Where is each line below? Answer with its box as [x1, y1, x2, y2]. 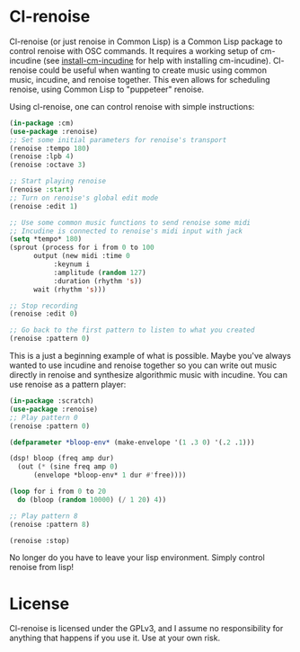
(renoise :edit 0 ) [9, 309, 78, 318]
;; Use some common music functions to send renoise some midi [9, 218, 251, 227]
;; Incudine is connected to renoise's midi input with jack [9, 227, 243, 236]
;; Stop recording [9, 301, 78, 310]
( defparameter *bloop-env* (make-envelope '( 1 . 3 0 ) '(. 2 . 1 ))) [9, 438, 255, 447]
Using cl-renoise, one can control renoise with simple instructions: [9, 101, 255, 112]
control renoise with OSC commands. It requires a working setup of [9, 45, 259, 56]
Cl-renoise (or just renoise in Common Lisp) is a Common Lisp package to [9, 36, 283, 47]
